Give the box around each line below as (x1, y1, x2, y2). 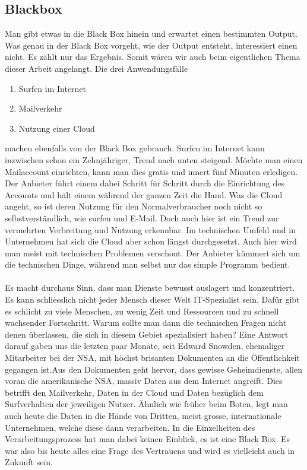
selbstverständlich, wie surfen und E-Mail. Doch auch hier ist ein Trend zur (5, 211, 279, 224)
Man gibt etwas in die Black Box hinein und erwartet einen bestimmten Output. (5, 27, 297, 40)
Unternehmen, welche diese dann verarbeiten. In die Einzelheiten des (5, 421, 255, 433)
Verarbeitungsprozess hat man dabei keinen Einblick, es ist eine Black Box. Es (5, 433, 290, 445)
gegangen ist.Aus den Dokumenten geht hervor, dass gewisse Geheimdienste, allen (5, 363, 302, 375)
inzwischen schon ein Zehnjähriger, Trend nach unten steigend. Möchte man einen (5, 153, 303, 166)
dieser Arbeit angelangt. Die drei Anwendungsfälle (5, 62, 188, 74)
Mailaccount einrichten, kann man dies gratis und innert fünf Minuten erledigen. (5, 165, 298, 177)
